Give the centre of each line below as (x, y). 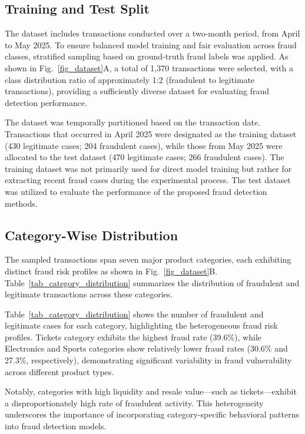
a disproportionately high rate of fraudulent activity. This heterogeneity (134, 402)
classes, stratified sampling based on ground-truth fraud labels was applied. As (147, 56)
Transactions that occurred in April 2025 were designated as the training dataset (151, 133)
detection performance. (46, 102)
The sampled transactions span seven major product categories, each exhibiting (148, 259)
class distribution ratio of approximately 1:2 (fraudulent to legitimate (130, 79)
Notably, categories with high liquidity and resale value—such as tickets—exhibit (151, 391)
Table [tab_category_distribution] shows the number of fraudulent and (134, 314)
